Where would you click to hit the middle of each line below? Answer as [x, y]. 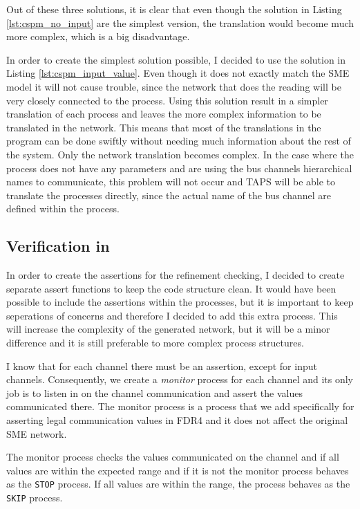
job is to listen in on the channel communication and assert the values [154, 392]
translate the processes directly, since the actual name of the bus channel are [169, 195]
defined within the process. [63, 209]
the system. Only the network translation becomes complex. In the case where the [180, 154]
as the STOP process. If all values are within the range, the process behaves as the [178, 484]
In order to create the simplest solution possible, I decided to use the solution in [176, 59]
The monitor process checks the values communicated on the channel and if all [173, 457]
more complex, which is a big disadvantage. [98, 36]
